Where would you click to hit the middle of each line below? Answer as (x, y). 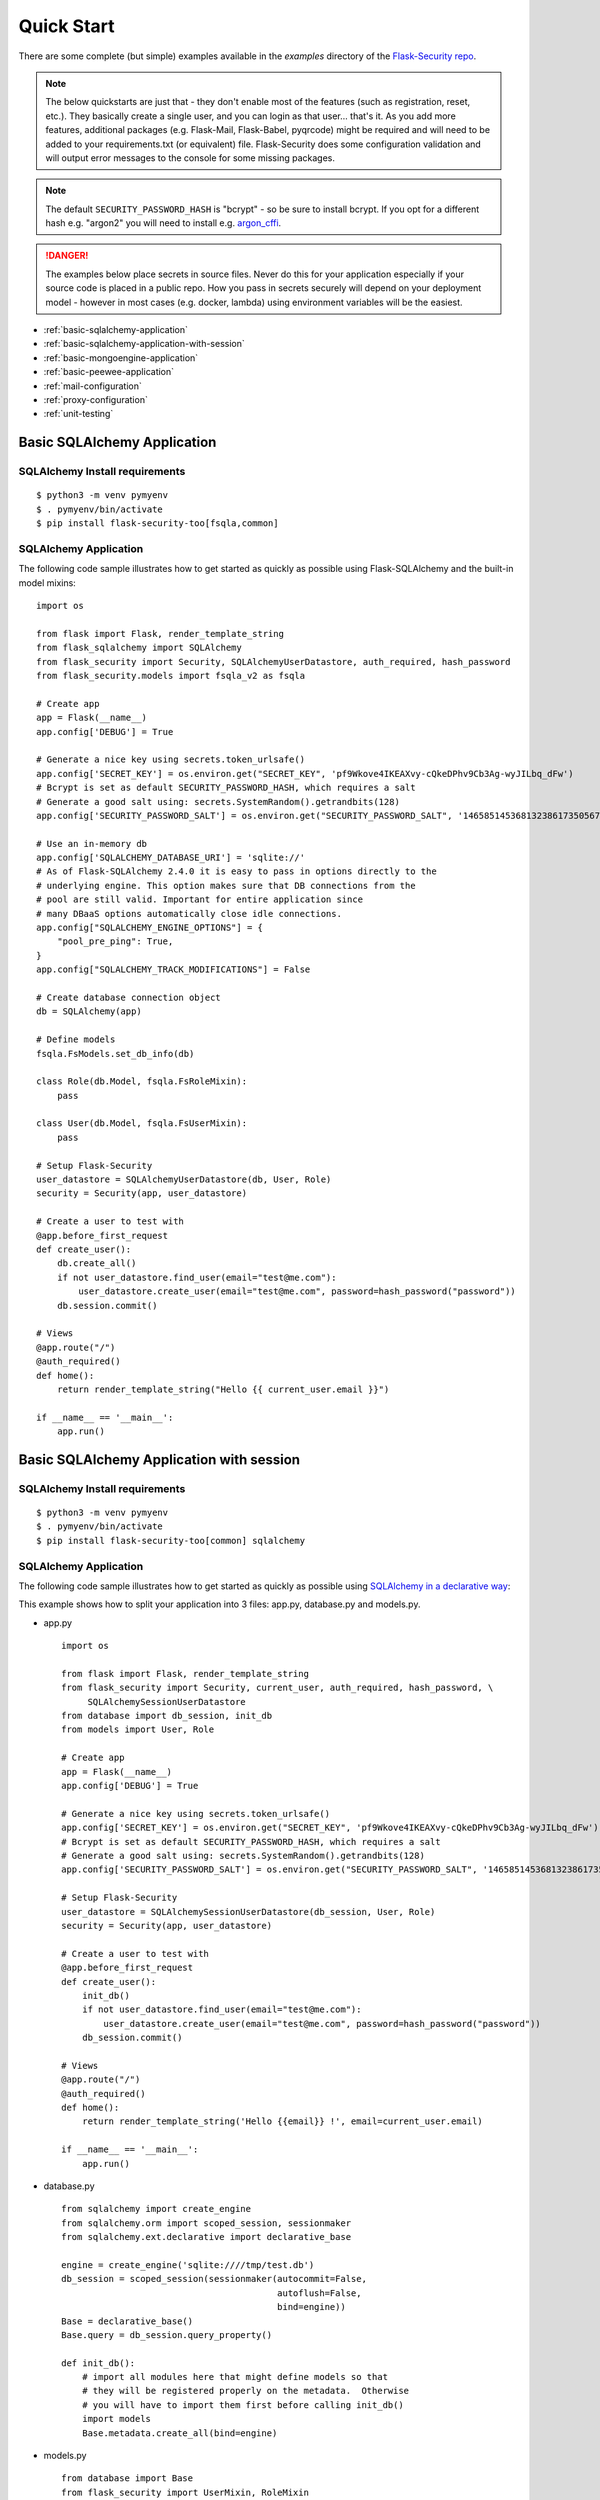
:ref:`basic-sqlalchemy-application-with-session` (144, 344)
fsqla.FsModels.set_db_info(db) (115, 1053)
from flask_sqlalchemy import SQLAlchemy (139, 648)
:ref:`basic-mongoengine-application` (121, 357)
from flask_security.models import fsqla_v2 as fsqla (170, 675)
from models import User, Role (138, 1729)
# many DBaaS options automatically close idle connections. (189, 913)
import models (116, 2419)
